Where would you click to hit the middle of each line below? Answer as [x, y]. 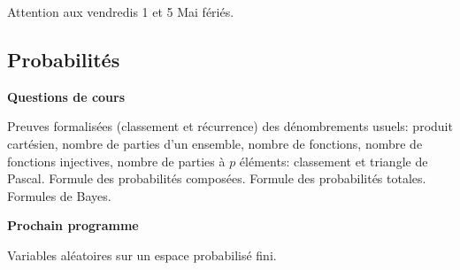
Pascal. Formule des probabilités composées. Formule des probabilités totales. [217, 178]
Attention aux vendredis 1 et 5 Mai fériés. [121, 12]
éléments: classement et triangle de [333, 161]
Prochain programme [73, 225]
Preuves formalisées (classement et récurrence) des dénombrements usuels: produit [230, 126]
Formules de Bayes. [59, 195]
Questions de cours [66, 96]
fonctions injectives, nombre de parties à [116, 161]
